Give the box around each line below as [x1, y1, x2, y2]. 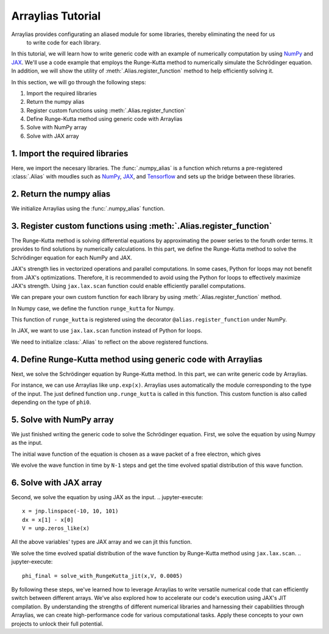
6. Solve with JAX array [11, 477, 102, 488]
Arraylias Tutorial [11, 9, 101, 23]
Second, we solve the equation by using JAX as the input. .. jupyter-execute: [11, 493, 203, 500]
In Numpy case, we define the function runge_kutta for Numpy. [11, 304, 175, 312]
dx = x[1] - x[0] [22, 516, 74, 523]
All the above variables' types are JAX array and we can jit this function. [11, 538, 192, 546]
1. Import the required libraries [11, 148, 129, 159]
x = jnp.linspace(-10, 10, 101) [22, 508, 119, 515]
